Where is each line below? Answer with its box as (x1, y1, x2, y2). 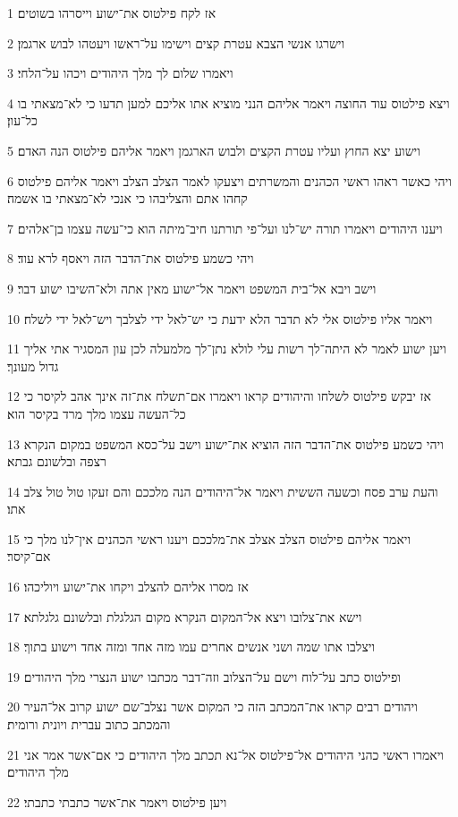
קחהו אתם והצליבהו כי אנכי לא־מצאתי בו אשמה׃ (7, 189, 248, 208)
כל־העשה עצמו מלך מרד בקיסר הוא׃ (7, 404, 186, 422)
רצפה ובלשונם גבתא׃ (7, 452, 106, 471)
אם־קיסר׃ (7, 547, 51, 566)
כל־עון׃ (7, 111, 38, 130)
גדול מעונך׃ (7, 356, 59, 375)
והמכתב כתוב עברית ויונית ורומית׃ (7, 715, 171, 734)
